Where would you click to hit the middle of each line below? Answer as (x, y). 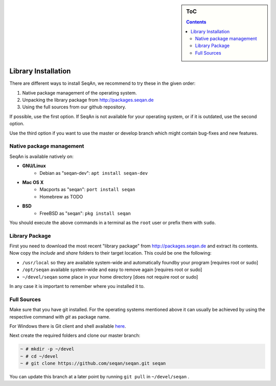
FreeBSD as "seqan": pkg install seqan (85, 213)
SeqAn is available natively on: (42, 156)
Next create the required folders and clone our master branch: (75, 335)
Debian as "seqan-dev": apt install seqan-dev (94, 173)
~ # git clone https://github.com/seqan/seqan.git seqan (93, 364)
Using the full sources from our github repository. (74, 107)
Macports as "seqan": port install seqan (87, 190)
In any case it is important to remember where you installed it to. (77, 286)
